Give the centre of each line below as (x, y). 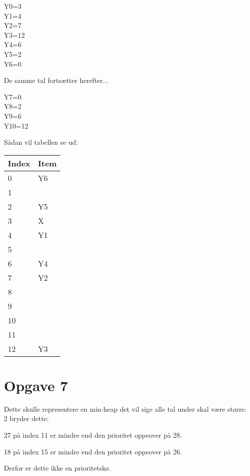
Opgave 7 (36, 385)
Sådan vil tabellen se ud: (41, 142)
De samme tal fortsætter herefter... (56, 80)
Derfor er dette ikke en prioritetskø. (57, 468)
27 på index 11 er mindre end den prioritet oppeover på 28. (93, 435)
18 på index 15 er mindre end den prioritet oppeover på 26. (93, 451)
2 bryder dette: (26, 418)
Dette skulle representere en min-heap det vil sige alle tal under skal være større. (125, 409)
